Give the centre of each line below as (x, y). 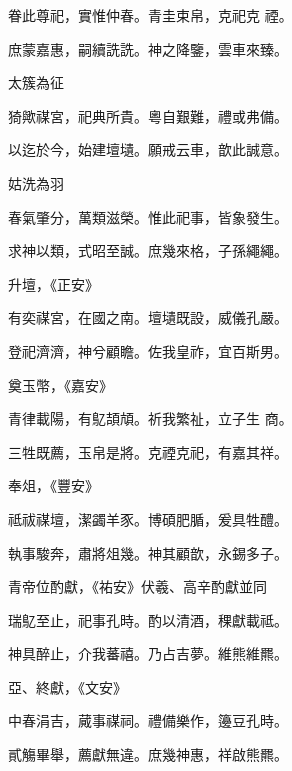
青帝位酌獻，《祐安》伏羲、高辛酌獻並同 (137, 586)
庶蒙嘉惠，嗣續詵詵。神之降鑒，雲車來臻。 (148, 48)
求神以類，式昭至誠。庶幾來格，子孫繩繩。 (148, 250)
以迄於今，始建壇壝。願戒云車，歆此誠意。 (148, 149)
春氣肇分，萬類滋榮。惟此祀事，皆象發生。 (148, 216)
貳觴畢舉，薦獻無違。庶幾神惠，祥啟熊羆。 (148, 754)
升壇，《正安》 (53, 283)
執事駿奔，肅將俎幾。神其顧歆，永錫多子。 (148, 552)
